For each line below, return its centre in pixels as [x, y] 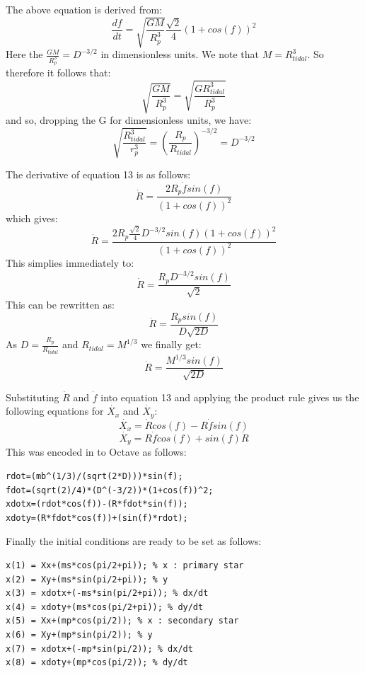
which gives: [32, 218]
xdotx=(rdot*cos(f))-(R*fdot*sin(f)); [97, 504]
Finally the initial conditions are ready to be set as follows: [134, 541]
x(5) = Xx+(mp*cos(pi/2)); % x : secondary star [122, 621]
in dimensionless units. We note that [180, 54]
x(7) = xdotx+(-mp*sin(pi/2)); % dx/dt [99, 649]
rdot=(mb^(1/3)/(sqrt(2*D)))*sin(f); [94, 477]
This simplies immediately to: [70, 262]
